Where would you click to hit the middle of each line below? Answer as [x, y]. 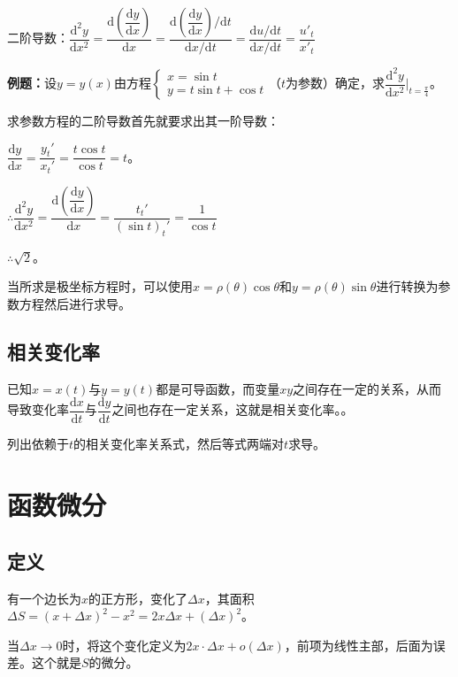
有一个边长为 [44, 598]
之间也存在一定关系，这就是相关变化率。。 [233, 409]
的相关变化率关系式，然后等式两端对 [179, 444]
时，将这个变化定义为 [124, 645]
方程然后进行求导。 [75, 303]
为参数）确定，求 [336, 82]
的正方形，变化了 [138, 598]
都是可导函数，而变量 [218, 388]
